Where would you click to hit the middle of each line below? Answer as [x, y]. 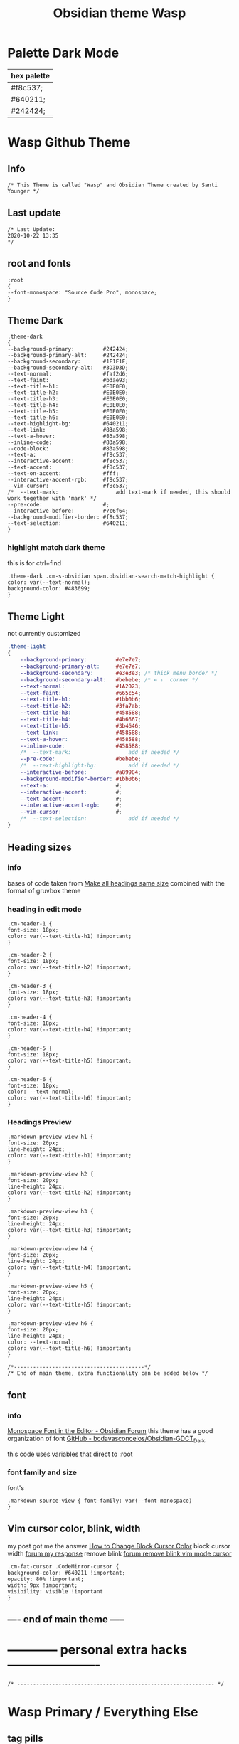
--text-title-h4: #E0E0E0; [68, 405]
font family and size [42, 1472]
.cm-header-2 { [30, 955]
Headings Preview [39, 1122]
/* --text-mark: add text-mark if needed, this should [119, 492]
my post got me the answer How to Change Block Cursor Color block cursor [119, 1546]
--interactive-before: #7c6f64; [68, 511]
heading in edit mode [44, 909]
